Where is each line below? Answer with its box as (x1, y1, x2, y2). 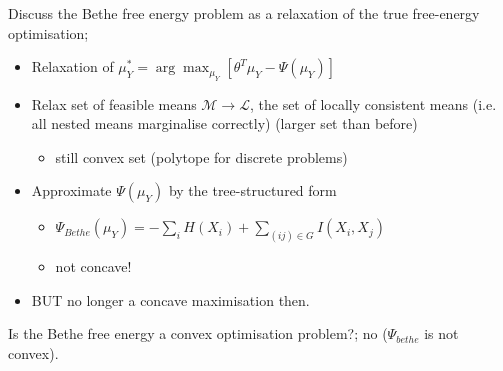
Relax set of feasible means (31, 93, 197, 114)
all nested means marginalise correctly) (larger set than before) (31, 113, 418, 134)
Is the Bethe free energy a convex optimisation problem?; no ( (8, 323, 388, 344)
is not (424, 323, 459, 344)
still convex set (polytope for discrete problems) (55, 146, 348, 167)
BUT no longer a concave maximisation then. (31, 289, 310, 310)
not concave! (55, 256, 132, 277)
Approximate (31, 180, 112, 201)
